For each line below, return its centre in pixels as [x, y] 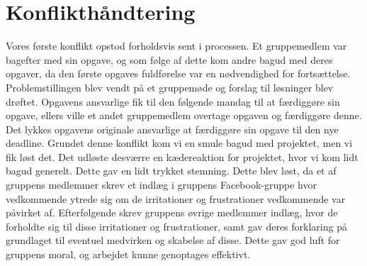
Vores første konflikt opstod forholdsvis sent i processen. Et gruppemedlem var [176, 46]
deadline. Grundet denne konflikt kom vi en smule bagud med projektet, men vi [179, 143]
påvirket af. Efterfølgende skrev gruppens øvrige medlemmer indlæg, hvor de [172, 212]
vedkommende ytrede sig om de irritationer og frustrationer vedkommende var [176, 198]
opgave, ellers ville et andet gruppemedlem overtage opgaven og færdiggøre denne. [184, 115]
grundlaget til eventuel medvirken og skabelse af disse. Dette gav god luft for [173, 240]
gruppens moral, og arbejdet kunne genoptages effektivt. [128, 254]
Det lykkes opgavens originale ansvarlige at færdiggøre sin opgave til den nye [172, 129]
